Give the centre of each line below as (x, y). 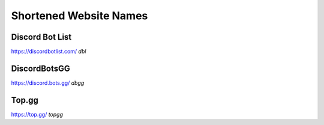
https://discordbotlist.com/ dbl (49, 52)
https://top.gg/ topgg (37, 114)
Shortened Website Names (79, 16)
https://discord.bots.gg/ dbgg (48, 83)
